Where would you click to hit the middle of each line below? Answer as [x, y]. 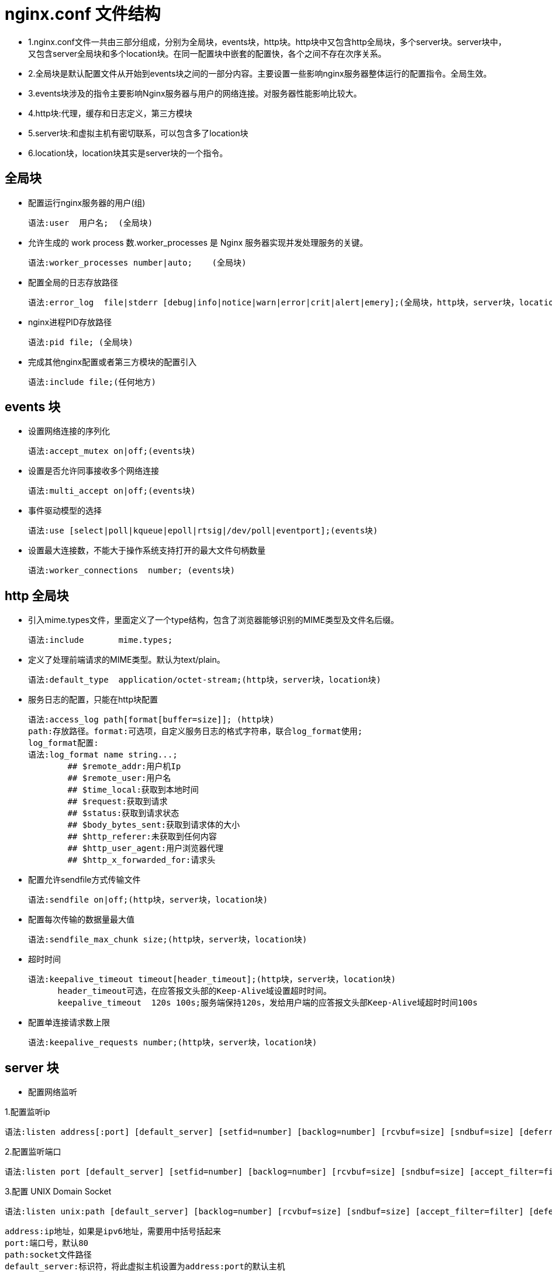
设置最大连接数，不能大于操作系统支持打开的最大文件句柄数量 [147, 550]
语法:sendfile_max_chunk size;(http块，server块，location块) [168, 940]
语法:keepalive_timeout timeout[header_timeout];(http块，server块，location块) [212, 979]
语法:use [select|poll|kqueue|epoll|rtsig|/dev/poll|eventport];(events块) [203, 531]
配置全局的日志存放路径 [73, 282]
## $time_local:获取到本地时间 [133, 790]
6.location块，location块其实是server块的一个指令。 [128, 153]
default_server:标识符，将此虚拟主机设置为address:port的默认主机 [145, 1267]
